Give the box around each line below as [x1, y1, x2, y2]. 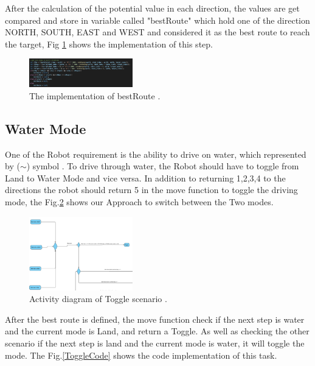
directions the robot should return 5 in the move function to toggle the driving [5, 183, 298, 196]
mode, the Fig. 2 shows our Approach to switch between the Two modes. [5, 195, 274, 208]
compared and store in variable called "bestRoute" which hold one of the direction [5, 13, 310, 26]
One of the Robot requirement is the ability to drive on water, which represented [5, 147, 306, 160]
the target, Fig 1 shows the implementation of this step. [5, 37, 213, 50]
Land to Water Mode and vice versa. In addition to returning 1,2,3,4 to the [5, 171, 286, 184]
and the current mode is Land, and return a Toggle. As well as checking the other [5, 325, 310, 337]
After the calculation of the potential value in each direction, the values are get [5, 2, 300, 14]
